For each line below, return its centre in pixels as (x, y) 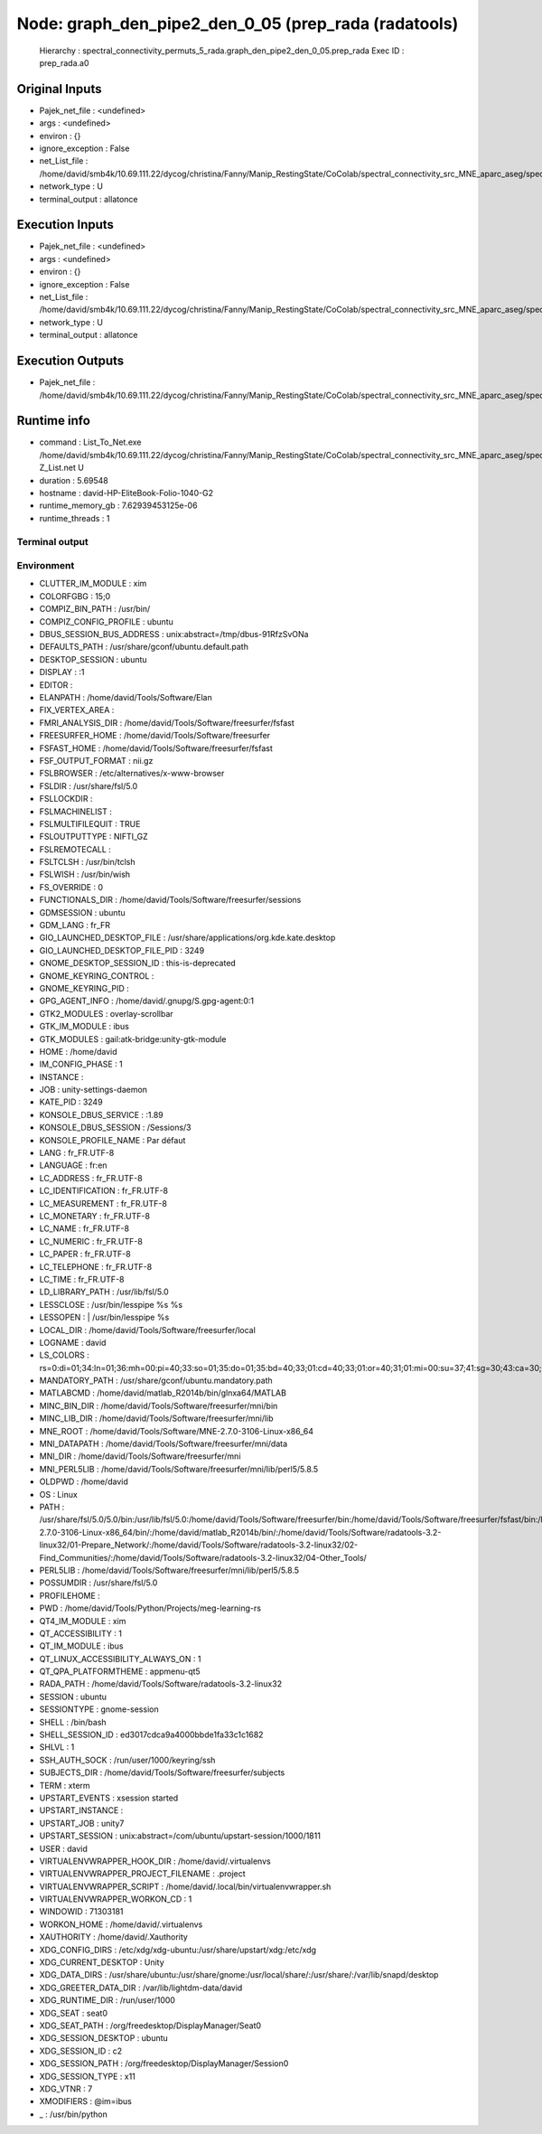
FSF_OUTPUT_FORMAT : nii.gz (96, 760)
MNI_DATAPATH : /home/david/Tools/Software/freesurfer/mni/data (164, 1444)
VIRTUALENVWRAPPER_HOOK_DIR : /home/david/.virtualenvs (155, 1861)
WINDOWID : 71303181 (81, 1912)
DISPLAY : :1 (62, 672)
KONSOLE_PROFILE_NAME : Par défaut (112, 1140)
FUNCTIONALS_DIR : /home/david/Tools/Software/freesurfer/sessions (170, 900)
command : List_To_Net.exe (90, 442)
